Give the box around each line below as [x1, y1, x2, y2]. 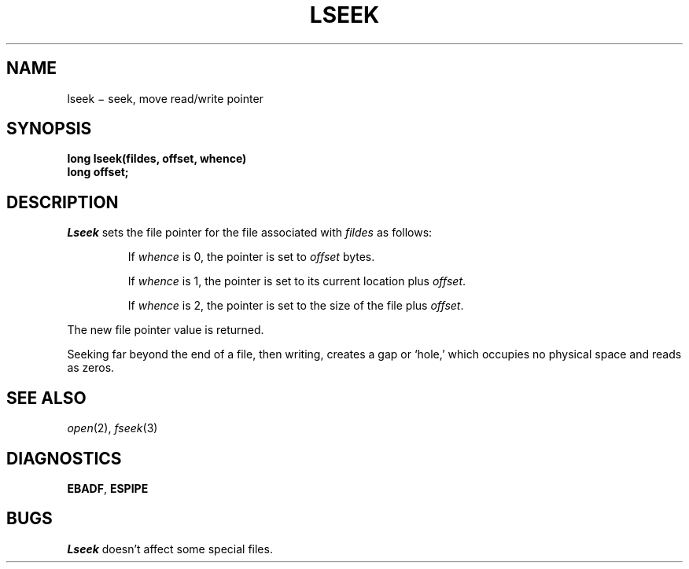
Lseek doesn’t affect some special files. [67, 541, 273, 556]
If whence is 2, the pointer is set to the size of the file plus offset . [127, 299, 464, 313]
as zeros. [67, 361, 115, 375]
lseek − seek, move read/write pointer [67, 91, 263, 105]
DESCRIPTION [6, 192, 119, 212]
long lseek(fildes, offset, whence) [67, 152, 247, 166]
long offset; [67, 165, 129, 179]
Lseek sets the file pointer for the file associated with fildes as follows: [67, 226, 433, 240]
